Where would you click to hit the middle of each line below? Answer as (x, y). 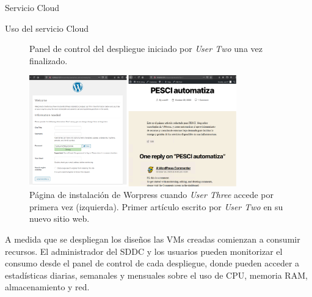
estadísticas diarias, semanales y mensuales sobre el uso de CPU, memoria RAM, (156, 275)
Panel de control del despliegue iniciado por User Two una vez (146, 49)
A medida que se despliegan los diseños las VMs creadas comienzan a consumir (153, 239)
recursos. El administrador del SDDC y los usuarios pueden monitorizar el (144, 251)
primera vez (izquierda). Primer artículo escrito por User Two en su (156, 206)
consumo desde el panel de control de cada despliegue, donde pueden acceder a (152, 263)
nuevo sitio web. (60, 218)
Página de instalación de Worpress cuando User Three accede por (151, 195)
